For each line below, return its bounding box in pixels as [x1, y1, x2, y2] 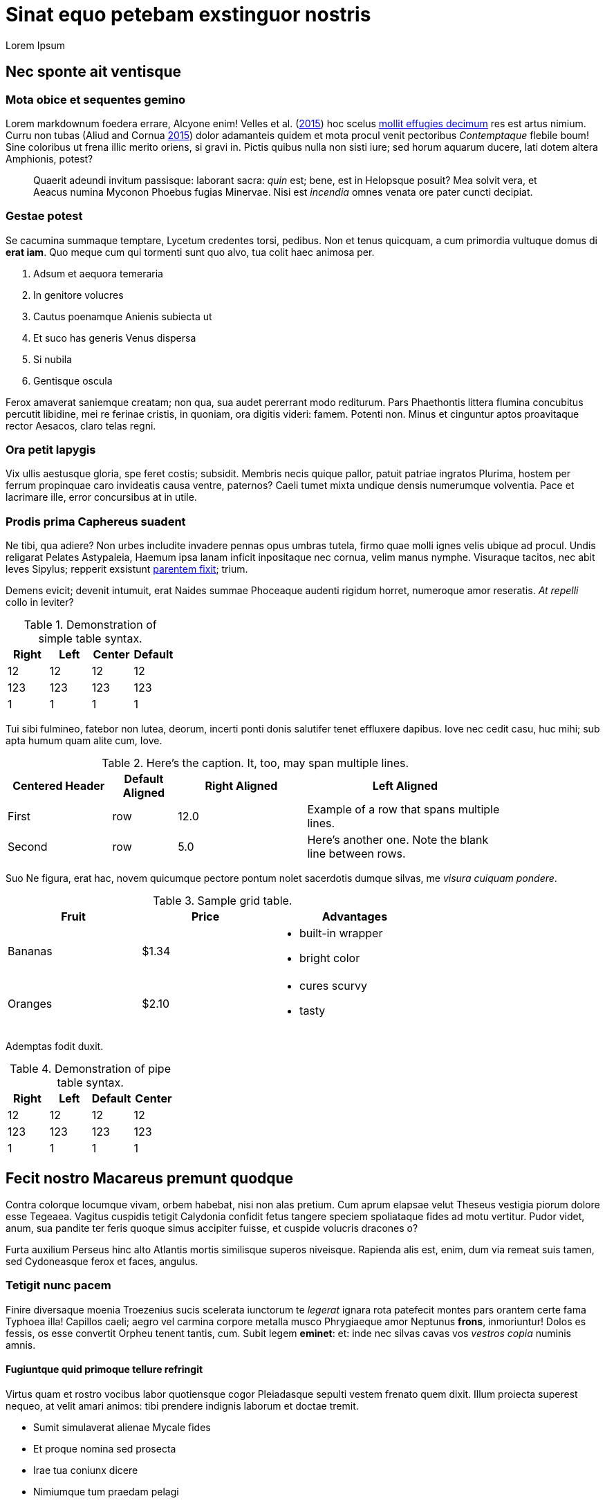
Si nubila [33, 353, 73, 365]
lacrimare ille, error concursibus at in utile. [6, 491, 197, 504]
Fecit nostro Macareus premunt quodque [6, 1169, 294, 1187]
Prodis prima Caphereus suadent [6, 514, 186, 528]
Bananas [8, 944, 53, 959]
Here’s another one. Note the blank [307, 833, 489, 847]
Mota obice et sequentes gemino [6, 92, 185, 107]
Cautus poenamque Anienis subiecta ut [33, 310, 212, 322]
